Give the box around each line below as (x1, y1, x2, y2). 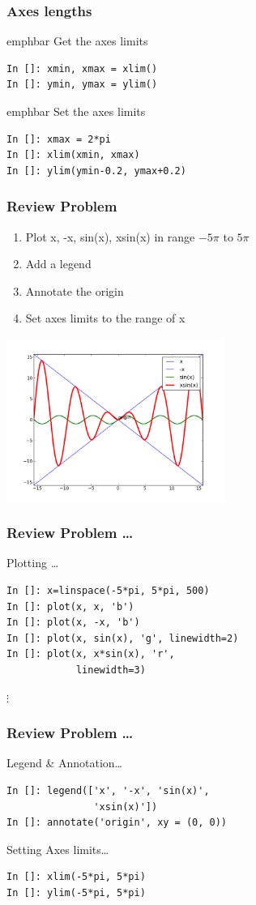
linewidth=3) (75, 664, 146, 676)
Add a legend (25, 255, 92, 272)
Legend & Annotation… (6, 754, 122, 771)
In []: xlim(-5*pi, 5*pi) (6, 871, 146, 883)
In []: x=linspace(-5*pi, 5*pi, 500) (6, 584, 210, 596)
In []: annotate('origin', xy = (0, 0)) (6, 817, 228, 829)
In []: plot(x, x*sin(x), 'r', (6, 648, 175, 660)
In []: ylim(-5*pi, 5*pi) (6, 886, 146, 899)
